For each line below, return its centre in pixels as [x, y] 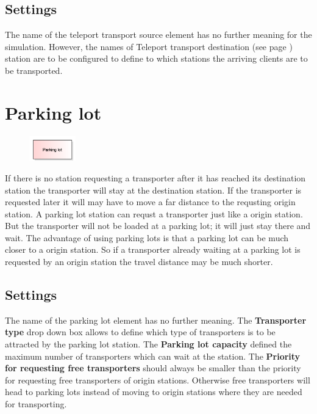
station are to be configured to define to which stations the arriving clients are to [156, 58]
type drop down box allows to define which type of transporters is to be [140, 332]
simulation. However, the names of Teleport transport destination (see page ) [149, 46]
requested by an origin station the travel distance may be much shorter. [139, 262]
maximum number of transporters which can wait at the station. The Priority [153, 356]
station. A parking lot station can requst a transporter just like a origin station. [154, 213]
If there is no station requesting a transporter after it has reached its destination [155, 177]
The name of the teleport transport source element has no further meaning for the [158, 34]
